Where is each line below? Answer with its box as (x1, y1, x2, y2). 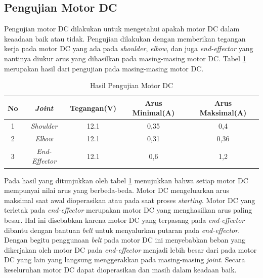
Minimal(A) (132, 107, 175, 118)
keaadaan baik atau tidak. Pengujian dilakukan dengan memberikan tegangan (4, 33, 246, 44)
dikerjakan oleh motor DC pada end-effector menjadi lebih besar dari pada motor (4, 244, 257, 255)
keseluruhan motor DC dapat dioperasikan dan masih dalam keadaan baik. (4, 264, 237, 274)
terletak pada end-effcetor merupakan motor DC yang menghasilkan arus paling (4, 205, 252, 215)
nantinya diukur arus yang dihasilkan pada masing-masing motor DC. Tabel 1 (4, 53, 246, 63)
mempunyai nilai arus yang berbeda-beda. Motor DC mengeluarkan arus (4, 185, 230, 195)
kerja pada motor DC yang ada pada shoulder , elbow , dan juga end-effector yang (4, 43, 253, 54)
